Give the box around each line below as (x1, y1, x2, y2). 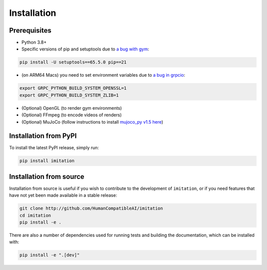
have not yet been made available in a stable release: (9, 192, 117, 198)
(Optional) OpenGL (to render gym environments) (21, 105, 122, 111)
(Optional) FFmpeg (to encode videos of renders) (21, 112, 122, 118)
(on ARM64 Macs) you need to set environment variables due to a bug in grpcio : (21, 72, 185, 78)
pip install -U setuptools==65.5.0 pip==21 (19, 59, 127, 65)
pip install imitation (19, 158, 75, 164)
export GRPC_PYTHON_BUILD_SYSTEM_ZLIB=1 (19, 92, 119, 98)
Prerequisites (9, 26, 51, 35)
